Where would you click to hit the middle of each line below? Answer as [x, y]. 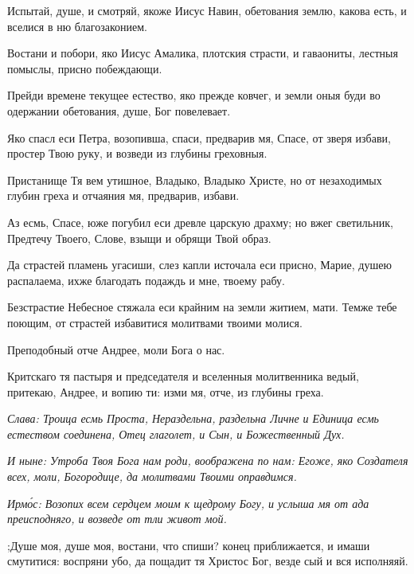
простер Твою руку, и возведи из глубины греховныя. [137, 153]
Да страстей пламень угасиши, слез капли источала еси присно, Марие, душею [199, 265]
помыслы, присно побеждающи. [85, 68]
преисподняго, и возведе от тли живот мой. [117, 519]
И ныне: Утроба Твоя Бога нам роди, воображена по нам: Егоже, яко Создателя [208, 461]
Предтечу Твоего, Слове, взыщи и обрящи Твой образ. [139, 238]
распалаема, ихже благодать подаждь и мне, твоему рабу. [146, 280]
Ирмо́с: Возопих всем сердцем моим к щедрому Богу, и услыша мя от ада [188, 503]
